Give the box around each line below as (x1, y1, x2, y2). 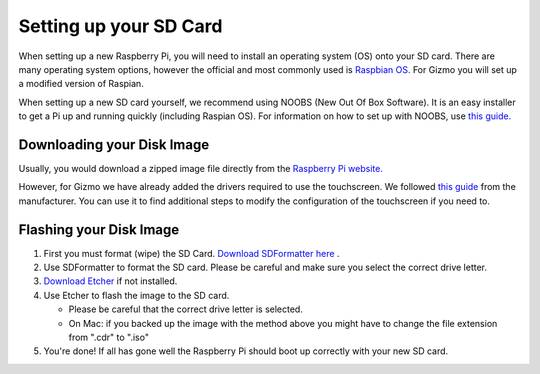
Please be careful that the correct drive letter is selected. (68, 303, 304, 315)
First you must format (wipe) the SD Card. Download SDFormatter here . (43, 247, 340, 259)
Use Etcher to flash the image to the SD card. (43, 289, 230, 301)
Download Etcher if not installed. (43, 275, 178, 287)
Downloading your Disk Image (18, 136, 210, 153)
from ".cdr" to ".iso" (68, 331, 150, 344)
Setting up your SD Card (18, 15, 223, 37)
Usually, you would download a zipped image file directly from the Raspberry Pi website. (18, 163, 384, 175)
